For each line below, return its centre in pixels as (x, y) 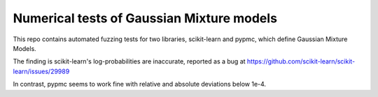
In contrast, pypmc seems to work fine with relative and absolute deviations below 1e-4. (139, 84)
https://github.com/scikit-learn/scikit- (301, 61)
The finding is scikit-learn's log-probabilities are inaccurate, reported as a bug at (129, 61)
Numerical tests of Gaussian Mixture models (145, 18)
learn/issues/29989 (41, 71)
